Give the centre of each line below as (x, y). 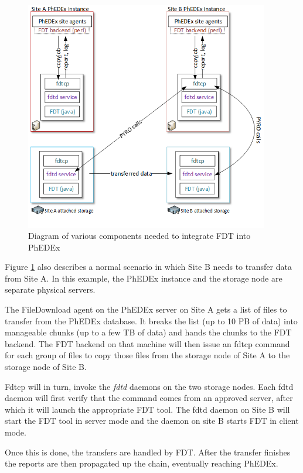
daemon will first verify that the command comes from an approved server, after (149, 398)
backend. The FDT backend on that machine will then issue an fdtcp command (147, 343)
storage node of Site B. (46, 367)
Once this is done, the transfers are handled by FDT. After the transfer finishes (148, 452)
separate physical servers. (50, 289)
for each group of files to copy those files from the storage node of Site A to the (147, 355)
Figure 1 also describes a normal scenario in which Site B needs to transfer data (148, 267)
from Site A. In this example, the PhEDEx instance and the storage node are (144, 278)
